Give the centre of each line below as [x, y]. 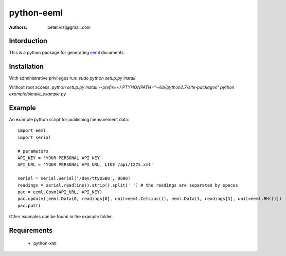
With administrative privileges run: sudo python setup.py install [72, 78]
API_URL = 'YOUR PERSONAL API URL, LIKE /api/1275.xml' [86, 165]
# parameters [33, 151]
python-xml [45, 243]
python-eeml [36, 13]
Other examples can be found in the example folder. [61, 217]
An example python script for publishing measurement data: [69, 120]
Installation [26, 66]
